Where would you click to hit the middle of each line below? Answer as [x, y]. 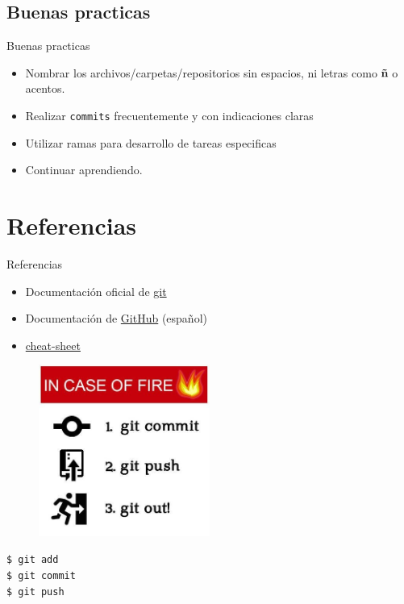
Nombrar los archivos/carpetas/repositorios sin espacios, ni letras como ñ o [212, 72]
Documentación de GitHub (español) [116, 318]
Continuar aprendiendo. [84, 170]
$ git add [33, 560]
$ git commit [41, 576]
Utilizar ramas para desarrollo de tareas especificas [151, 142]
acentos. [45, 88]
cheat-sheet [53, 345]
